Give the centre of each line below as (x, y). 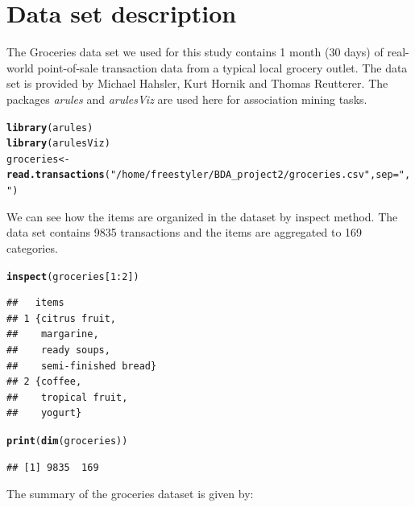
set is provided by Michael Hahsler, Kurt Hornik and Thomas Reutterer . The (197, 83)
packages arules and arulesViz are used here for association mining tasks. (187, 99)
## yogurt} (44, 413)
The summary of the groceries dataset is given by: (130, 494)
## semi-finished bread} (82, 366)
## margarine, (53, 334)
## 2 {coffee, (44, 382)
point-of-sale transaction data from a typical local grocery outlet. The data (222, 67)
